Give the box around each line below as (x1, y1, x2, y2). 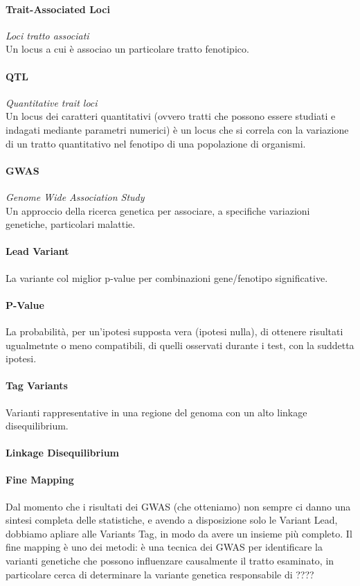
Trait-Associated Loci (6, 1, 110, 16)
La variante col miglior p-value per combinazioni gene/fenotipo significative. (6, 270, 328, 285)
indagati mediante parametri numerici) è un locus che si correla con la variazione (6, 122, 349, 136)
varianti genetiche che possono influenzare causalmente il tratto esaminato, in (6, 553, 334, 568)
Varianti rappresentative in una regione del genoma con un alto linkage (6, 405, 307, 419)
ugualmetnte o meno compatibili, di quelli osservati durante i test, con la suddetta (6, 337, 354, 352)
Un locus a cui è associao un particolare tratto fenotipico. (6, 42, 249, 56)
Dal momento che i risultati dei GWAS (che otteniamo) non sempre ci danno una (6, 499, 351, 513)
